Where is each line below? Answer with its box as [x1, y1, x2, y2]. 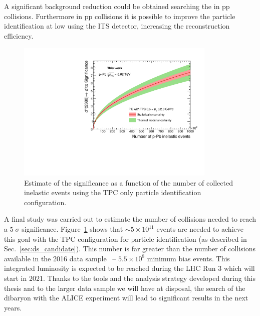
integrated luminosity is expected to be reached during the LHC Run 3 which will [4, 263, 255, 273]
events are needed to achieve [156, 224, 243, 234]
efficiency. [4, 30, 34, 41]
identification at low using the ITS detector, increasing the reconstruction [4, 21, 230, 31]
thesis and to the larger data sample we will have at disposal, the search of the [4, 282, 245, 293]
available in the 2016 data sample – [4, 253, 116, 263]
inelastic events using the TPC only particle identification [24, 187, 201, 198]
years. [4, 302, 22, 312]
